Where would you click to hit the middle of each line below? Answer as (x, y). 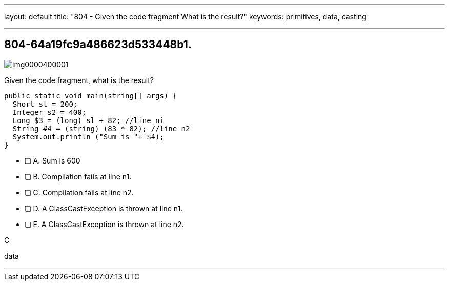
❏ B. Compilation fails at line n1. (78, 176)
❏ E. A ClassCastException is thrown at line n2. (104, 224)
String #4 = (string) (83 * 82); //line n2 (101, 128)
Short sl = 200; (45, 104)
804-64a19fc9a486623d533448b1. (98, 45)
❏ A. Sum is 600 (53, 160)
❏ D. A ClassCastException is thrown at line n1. (104, 208)
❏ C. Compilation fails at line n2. (79, 192)
